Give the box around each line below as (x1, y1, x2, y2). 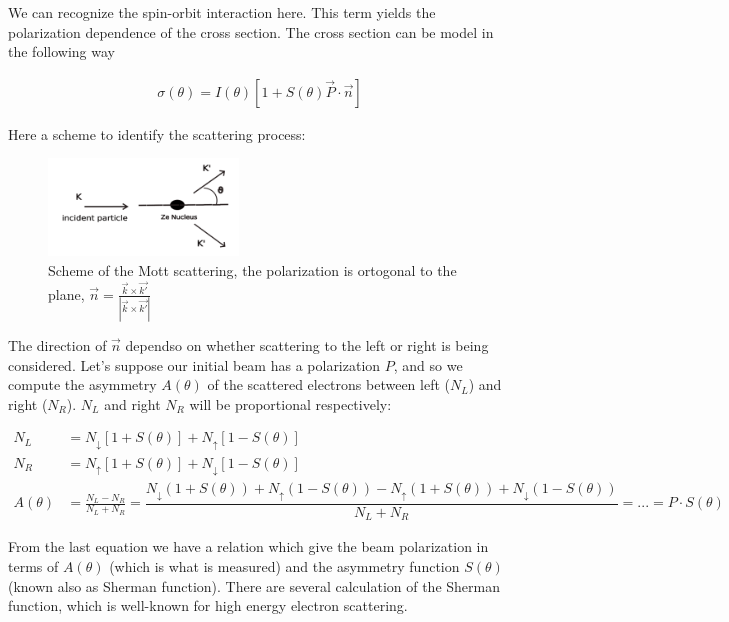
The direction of (8, 335, 107, 356)
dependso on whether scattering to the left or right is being (125, 335, 489, 356)
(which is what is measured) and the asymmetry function (109, 555, 460, 576)
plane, (48, 283, 85, 304)
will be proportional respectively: (189, 393, 392, 414)
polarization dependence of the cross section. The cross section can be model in (8, 21, 494, 42)
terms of (8, 555, 59, 576)
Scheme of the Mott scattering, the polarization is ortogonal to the (48, 260, 457, 281)
